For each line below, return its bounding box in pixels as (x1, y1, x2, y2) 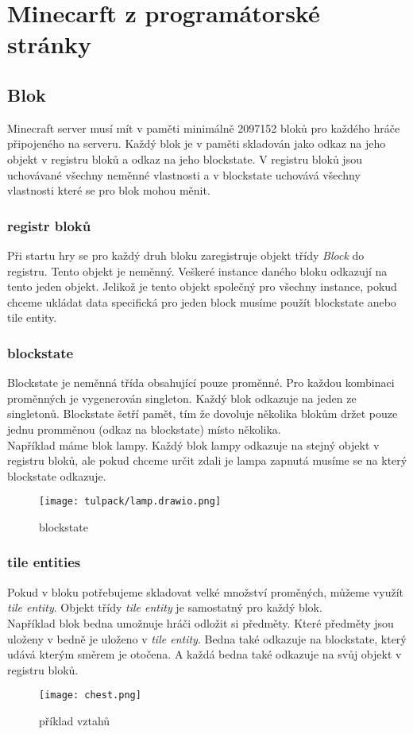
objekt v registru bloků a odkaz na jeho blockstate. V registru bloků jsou (7, 150, 362, 167)
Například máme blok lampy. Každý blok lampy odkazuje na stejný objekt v (7, 436, 380, 453)
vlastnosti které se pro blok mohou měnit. (7, 182, 210, 199)
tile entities (7, 552, 81, 572)
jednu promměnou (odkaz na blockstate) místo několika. (7, 420, 281, 437)
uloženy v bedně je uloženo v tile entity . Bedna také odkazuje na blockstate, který (7, 630, 407, 647)
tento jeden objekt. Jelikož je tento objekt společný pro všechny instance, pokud (7, 278, 397, 295)
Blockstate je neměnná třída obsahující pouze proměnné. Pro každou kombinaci (7, 374, 395, 391)
